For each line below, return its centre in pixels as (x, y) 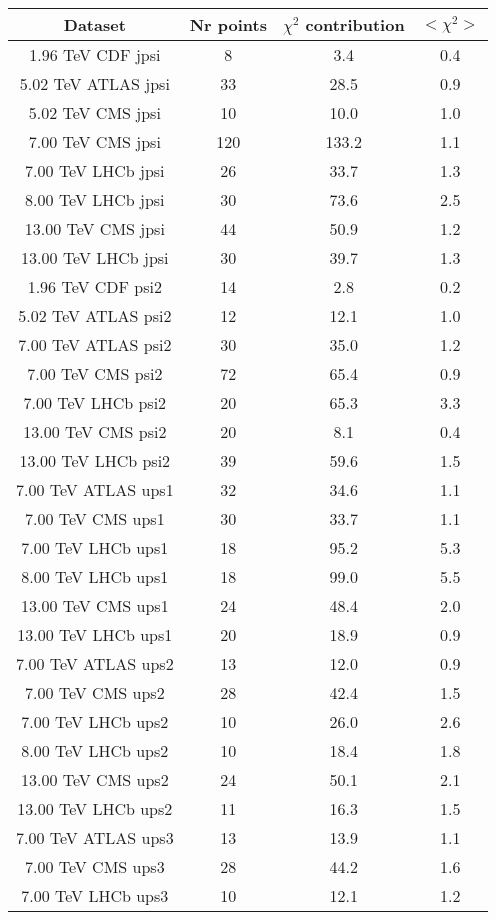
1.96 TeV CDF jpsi (95, 54)
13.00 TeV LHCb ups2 (95, 808)
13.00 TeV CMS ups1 (95, 605)
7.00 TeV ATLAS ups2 (95, 663)
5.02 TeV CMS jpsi (94, 112)
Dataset (94, 24)
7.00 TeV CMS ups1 (95, 518)
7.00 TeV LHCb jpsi (95, 170)
